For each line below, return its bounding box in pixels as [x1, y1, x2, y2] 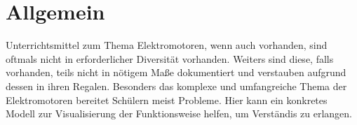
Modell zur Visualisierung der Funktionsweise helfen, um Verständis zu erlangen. [6, 106, 353, 121]
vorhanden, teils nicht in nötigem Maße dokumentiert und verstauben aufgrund [6, 65, 346, 80]
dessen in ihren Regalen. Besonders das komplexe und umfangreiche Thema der [6, 78, 347, 93]
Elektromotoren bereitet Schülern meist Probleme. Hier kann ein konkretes [6, 92, 328, 107]
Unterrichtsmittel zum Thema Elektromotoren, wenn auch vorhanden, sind [6, 38, 328, 52]
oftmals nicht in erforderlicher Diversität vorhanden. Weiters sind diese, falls [6, 51, 334, 66]
